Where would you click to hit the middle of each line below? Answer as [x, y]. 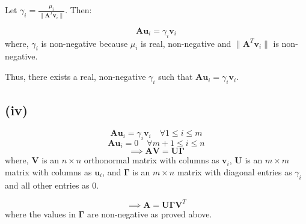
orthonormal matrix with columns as [151, 160]
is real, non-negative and [186, 43]
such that [176, 77]
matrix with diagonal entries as [234, 171]
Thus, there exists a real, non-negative [75, 77]
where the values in [40, 213]
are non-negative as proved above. [149, 213]
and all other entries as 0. [52, 185]
